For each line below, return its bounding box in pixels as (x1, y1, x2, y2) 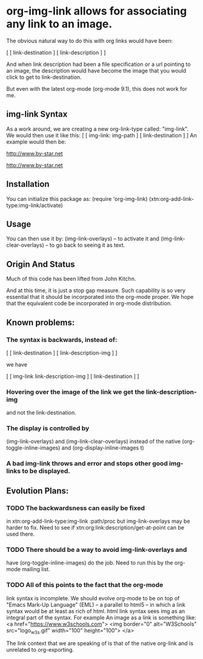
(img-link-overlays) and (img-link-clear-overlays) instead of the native (6, 438, 181, 445)
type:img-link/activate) (6, 202, 63, 209)
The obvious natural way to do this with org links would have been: (6, 37, 173, 44)
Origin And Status (6, 259, 75, 269)
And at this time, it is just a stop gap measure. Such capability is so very (6, 287, 186, 294)
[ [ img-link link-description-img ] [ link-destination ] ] (6, 372, 139, 379)
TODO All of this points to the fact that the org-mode (6, 581, 164, 589)
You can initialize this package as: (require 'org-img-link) (6, 195, 148, 202)
